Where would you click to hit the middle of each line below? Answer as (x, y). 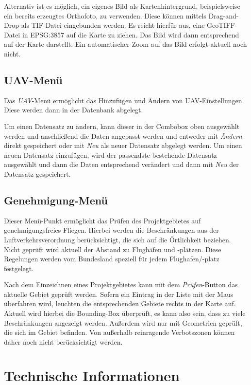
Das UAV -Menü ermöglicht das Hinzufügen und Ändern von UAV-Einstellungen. (124, 100)
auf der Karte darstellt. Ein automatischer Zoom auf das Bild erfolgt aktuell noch (125, 44)
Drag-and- (224, 15)
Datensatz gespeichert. (37, 174)
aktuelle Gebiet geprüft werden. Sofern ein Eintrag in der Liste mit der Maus (119, 294)
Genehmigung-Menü (56, 200)
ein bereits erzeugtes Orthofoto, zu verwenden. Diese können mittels (105, 15)
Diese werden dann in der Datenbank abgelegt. (74, 110)
